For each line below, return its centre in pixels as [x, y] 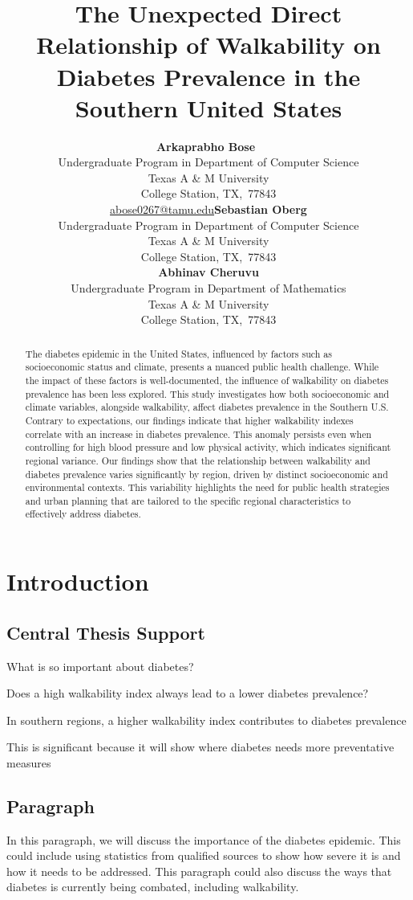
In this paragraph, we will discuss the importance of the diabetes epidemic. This [204, 839]
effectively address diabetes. [83, 514]
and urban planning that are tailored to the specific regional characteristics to [188, 500]
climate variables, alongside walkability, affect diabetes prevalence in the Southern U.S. [207, 407]
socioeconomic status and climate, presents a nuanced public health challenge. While [202, 367]
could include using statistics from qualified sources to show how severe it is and [204, 855]
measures [29, 762]
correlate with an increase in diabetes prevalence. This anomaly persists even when [198, 434]
